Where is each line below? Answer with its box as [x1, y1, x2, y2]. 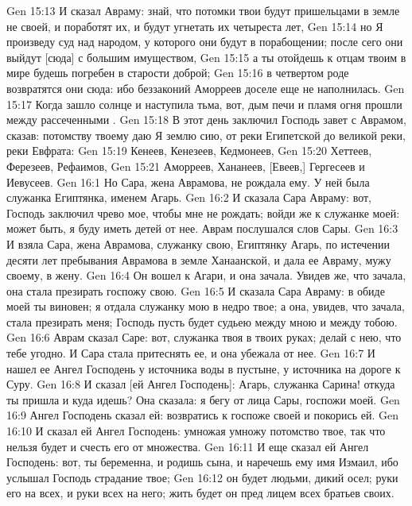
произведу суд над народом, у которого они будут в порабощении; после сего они [6, 33, 403, 50]
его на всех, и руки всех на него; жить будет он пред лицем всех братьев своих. [6, 485, 395, 501]
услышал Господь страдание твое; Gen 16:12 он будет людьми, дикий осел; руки [6, 469, 398, 485]
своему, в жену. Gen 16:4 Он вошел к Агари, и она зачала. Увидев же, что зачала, [6, 267, 406, 284]
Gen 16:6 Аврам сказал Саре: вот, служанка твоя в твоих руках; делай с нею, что [6, 329, 402, 346]
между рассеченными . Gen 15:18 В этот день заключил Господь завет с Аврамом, [6, 111, 406, 128]
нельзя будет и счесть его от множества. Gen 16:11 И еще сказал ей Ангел [6, 438, 369, 454]
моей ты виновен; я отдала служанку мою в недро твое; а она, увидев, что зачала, [6, 298, 405, 315]
